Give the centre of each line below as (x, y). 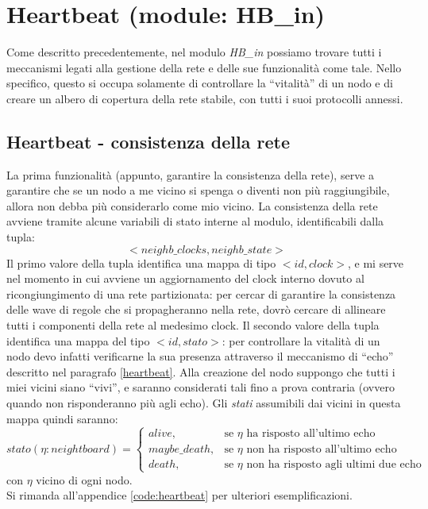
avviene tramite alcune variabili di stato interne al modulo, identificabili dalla (195, 221)
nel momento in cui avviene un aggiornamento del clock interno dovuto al (185, 278)
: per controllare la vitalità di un (301, 340)
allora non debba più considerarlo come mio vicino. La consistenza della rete (192, 205)
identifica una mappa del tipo (78, 340)
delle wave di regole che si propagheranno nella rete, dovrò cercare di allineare (196, 309)
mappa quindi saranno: (62, 418)
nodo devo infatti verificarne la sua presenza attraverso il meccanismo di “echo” (200, 356)
